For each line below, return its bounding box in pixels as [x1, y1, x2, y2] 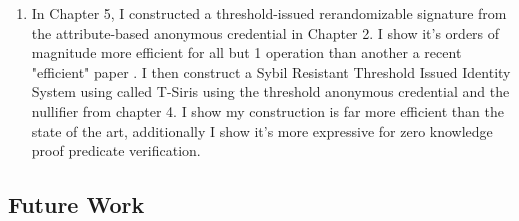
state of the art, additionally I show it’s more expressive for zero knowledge [31, 120, 493, 141]
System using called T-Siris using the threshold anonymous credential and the [31, 81, 510, 102]
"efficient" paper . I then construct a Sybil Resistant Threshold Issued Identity [31, 61, 511, 82]
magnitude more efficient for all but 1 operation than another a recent [31, 42, 462, 63]
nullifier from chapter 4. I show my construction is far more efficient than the [31, 100, 504, 121]
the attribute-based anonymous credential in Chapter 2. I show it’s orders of [31, 22, 500, 43]
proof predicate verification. [31, 140, 201, 161]
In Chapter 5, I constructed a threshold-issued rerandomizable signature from [31, 3, 507, 23]
